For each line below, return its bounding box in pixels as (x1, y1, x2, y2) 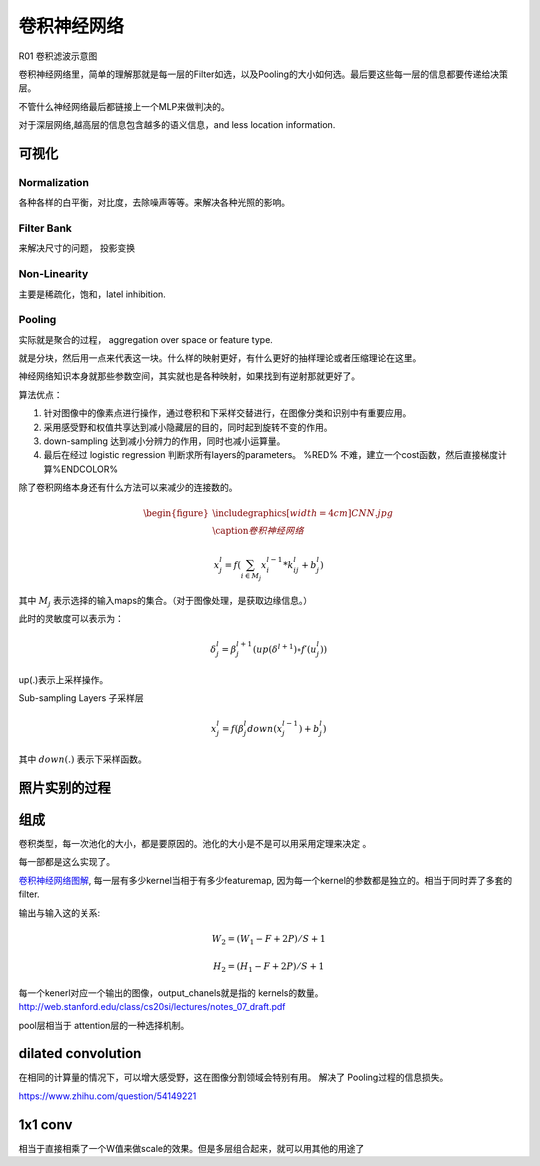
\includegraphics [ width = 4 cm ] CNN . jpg (211, 508, 394, 519)
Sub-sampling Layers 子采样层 (18, 692, 144, 704)
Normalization (18, 175, 90, 189)
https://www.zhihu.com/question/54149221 (18, 1090, 197, 1102)
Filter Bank (18, 221, 72, 235)
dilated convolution (18, 1045, 142, 1062)
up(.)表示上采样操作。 (18, 674, 109, 686)
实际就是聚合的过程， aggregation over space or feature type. (18, 333, 274, 345)
